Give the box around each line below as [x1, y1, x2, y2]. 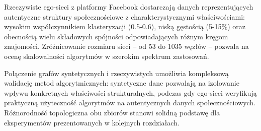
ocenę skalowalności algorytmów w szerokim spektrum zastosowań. [4, 50, 209, 61]
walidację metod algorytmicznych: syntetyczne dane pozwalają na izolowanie [4, 78, 239, 88]
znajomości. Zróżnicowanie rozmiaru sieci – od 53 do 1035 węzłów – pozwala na [4, 41, 249, 51]
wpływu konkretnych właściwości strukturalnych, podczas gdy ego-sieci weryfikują [4, 87, 257, 98]
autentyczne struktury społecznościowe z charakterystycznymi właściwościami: [4, 11, 245, 22]
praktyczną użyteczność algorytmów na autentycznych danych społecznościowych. [4, 97, 256, 108]
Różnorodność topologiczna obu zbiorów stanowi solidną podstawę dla [4, 107, 220, 117]
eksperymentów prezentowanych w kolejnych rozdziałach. [4, 117, 180, 127]
